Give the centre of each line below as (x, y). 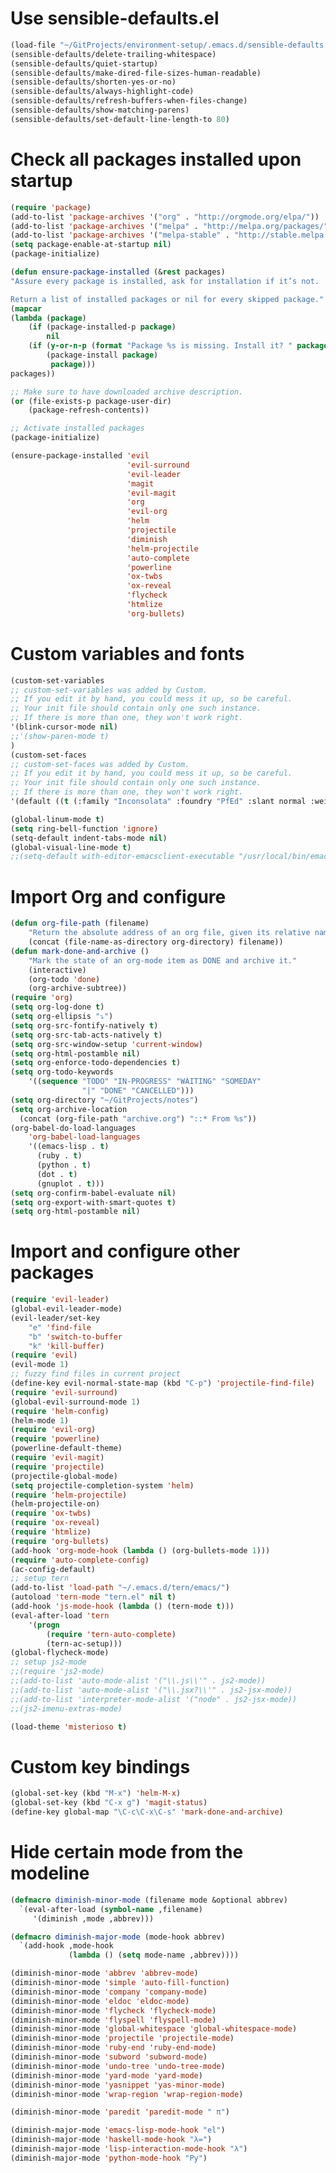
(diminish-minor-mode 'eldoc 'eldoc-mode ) (100, 2001)
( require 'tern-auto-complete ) (111, 1634)
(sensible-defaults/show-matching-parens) (100, 110)
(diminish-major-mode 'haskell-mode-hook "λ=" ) (111, 2140)
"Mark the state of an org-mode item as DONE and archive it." (163, 960)
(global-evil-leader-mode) (66, 1309)
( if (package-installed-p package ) (102, 327)
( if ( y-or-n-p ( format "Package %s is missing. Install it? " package (178, 346)
